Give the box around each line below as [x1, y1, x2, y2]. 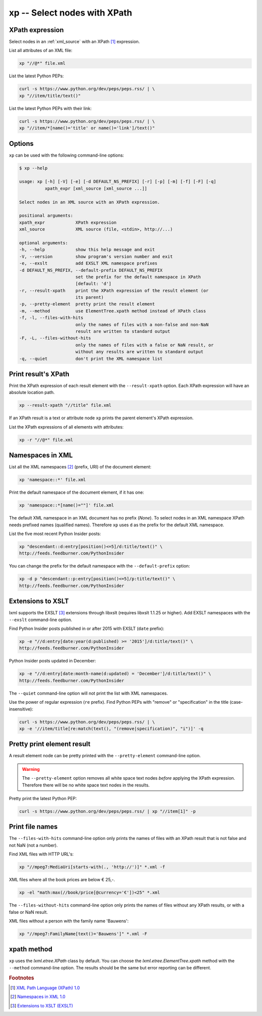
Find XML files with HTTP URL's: [9, 851, 74, 857]
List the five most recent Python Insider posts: [9, 531, 101, 537]
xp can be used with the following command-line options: [9, 152, 124, 158]
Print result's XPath [9, 370, 70, 378]
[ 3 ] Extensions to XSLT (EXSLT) [10, 1002, 73, 1009]
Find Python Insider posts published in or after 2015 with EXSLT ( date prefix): [9, 625, 164, 632]
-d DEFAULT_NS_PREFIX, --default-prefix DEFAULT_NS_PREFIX [19, 267, 163, 273]
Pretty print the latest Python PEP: [9, 795, 77, 801]
